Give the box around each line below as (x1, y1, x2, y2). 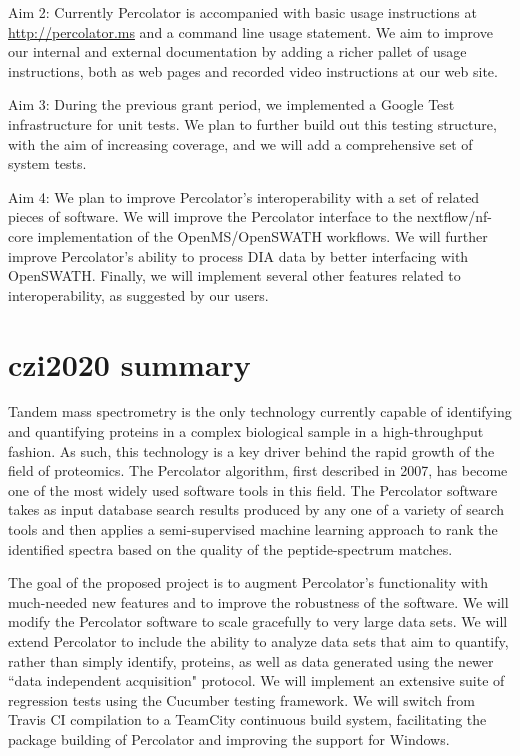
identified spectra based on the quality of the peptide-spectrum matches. (8, 538, 453, 559)
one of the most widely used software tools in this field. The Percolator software (8, 479, 498, 500)
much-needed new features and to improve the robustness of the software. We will (8, 591, 509, 612)
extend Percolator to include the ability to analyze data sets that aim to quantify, (8, 630, 509, 651)
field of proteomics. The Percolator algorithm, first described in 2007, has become (8, 460, 508, 481)
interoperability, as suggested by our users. (8, 284, 269, 305)
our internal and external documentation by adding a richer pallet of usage (8, 41, 467, 62)
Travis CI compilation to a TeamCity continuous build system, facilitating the (8, 709, 487, 730)
